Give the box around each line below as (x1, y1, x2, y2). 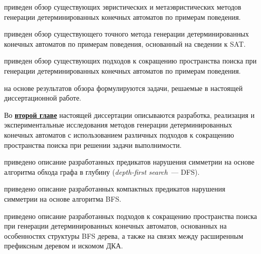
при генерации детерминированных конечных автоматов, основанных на (4, 220, 227, 231)
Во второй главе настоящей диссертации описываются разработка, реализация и (4, 109, 255, 120)
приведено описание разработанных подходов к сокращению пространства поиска (4, 210, 257, 221)
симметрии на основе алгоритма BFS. (4, 193, 122, 204)
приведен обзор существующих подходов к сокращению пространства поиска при (4, 55, 257, 66)
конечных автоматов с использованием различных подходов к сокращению (4, 129, 234, 140)
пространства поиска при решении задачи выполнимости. (4, 139, 182, 150)
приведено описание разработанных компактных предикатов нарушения (4, 183, 226, 194)
